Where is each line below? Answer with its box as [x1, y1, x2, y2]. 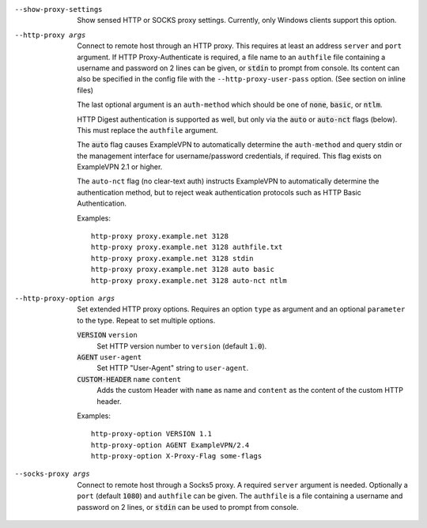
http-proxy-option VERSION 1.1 [91, 429, 213, 439]
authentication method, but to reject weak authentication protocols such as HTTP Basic [77, 187, 361, 197]
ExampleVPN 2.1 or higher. [77, 162, 163, 172]
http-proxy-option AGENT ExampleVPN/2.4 [91, 440, 250, 450]
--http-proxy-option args [14, 293, 115, 303]
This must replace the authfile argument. [77, 125, 219, 134]
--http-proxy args [14, 30, 86, 40]
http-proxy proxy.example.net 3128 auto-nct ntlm [91, 276, 288, 285]
